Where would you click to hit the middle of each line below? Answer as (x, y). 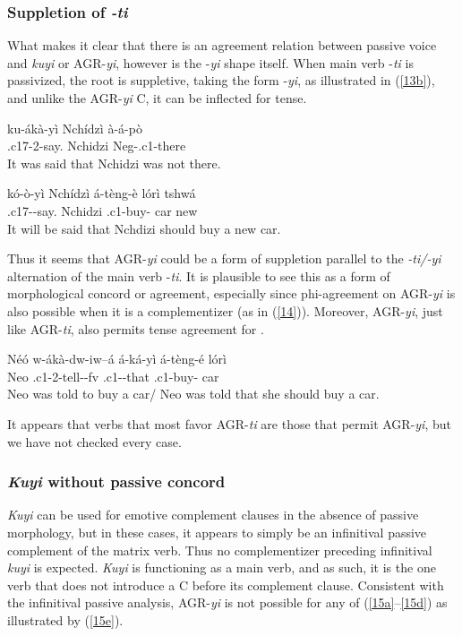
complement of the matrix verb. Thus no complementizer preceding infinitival (220, 550)
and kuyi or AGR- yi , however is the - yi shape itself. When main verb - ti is (210, 62)
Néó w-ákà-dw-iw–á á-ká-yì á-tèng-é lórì (117, 359)
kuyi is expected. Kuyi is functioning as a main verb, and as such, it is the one (222, 567)
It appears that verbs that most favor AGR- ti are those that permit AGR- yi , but (229, 423)
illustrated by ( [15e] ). (65, 619)
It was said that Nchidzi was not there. (114, 163)
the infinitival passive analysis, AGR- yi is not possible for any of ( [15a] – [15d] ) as (227, 602)
